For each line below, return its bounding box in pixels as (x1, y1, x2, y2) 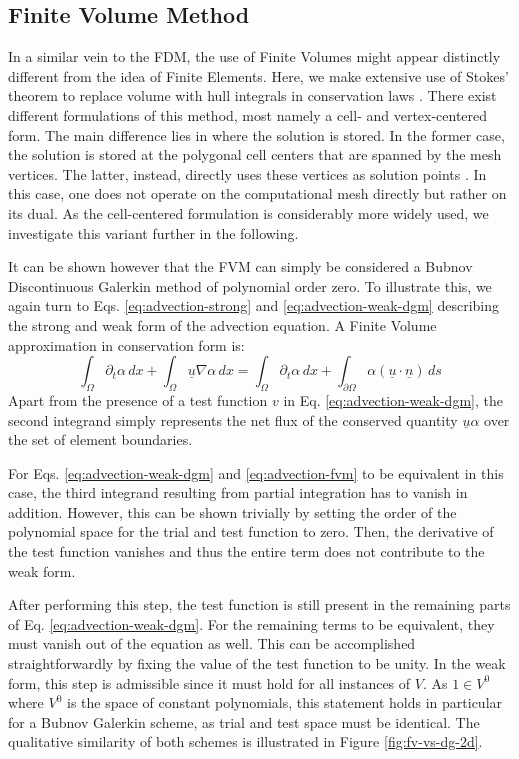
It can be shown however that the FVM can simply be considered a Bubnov (8, 256, 473, 277)
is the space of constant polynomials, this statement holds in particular (67, 692, 503, 713)
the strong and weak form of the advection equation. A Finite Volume (8, 314, 437, 335)
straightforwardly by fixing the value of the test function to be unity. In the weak (8, 653, 506, 674)
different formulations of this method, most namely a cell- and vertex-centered (8, 104, 488, 125)
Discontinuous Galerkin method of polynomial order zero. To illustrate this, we (8, 275, 492, 296)
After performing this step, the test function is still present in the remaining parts (8, 594, 511, 615)
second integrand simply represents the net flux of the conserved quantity (8, 409, 458, 430)
